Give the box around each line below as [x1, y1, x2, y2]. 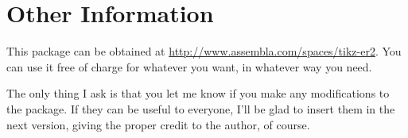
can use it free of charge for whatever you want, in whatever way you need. [6, 58, 372, 75]
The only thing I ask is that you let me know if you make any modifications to [6, 85, 390, 102]
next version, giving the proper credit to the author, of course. [6, 116, 310, 132]
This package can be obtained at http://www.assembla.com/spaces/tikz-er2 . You [6, 43, 402, 59]
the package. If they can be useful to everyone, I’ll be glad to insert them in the [6, 100, 395, 117]
